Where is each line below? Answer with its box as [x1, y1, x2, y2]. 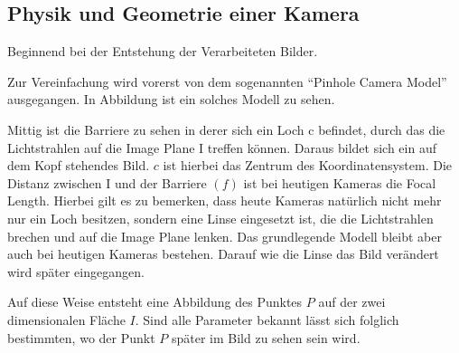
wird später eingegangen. [7, 262, 145, 281]
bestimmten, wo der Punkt [7, 328, 155, 347]
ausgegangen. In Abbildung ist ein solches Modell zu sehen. [7, 90, 335, 109]
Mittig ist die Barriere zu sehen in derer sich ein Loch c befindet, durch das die [7, 119, 445, 138]
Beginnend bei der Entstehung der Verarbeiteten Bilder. [7, 42, 318, 61]
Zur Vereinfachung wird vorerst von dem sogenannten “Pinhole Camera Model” [7, 72, 447, 91]
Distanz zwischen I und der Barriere [7, 173, 207, 192]
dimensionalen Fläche [7, 310, 126, 329]
